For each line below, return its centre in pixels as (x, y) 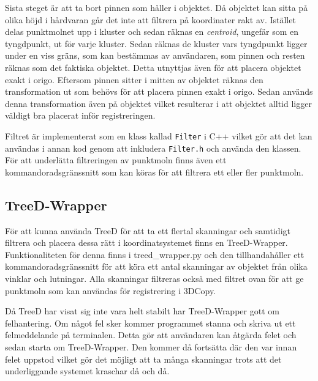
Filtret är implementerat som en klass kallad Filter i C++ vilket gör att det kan (159, 135)
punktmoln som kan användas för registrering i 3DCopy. (111, 290)
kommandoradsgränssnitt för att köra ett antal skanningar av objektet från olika (156, 266)
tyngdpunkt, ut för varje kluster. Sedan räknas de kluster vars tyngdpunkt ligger (156, 43)
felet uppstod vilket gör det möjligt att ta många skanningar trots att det (143, 359)
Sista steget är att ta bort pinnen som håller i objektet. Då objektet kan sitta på (157, 7)
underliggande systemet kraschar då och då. (87, 371)
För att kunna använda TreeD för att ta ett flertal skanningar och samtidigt (148, 230)
